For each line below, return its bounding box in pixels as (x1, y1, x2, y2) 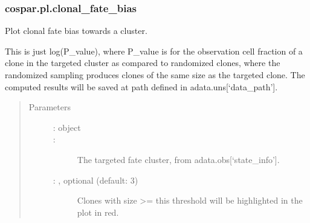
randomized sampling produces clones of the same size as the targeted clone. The (5, 68, 305, 81)
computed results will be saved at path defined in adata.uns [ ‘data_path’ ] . (5, 80, 278, 93)
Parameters (28, 101, 71, 113)
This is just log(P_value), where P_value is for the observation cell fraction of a (5, 44, 303, 57)
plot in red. (77, 205, 119, 218)
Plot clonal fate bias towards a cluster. (5, 24, 147, 37)
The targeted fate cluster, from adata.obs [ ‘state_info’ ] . (77, 153, 280, 165)
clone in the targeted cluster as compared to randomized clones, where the (5, 56, 280, 69)
